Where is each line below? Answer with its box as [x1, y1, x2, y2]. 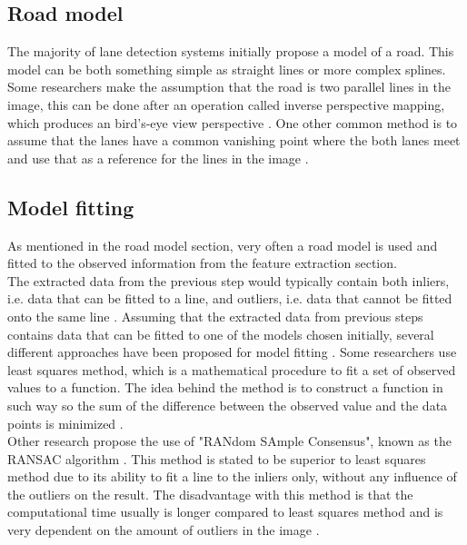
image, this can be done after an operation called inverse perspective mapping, [7, 94, 445, 114]
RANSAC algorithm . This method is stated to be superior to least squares [7, 449, 426, 468]
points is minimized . [7, 413, 124, 432]
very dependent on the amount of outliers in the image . [7, 520, 320, 540]
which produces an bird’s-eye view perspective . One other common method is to [7, 113, 458, 132]
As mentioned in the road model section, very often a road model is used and [7, 235, 438, 254]
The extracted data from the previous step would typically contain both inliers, [7, 271, 450, 290]
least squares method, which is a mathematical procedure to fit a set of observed [7, 360, 456, 379]
